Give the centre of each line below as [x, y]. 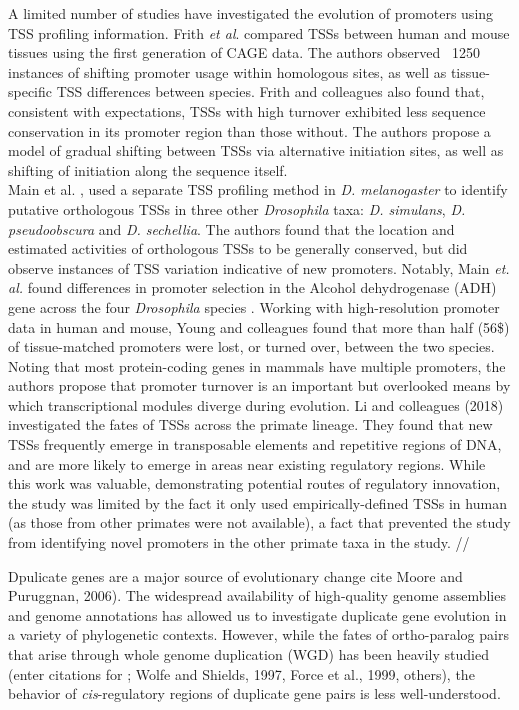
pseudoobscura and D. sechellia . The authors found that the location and [231, 228]
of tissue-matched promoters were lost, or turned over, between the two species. [251, 346]
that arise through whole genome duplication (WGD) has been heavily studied [248, 654]
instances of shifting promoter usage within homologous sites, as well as [227, 71]
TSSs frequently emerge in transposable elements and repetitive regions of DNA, [255, 444]
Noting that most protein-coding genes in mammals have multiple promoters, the [257, 365]
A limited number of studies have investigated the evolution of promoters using [251, 13]
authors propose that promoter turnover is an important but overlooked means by [259, 385]
